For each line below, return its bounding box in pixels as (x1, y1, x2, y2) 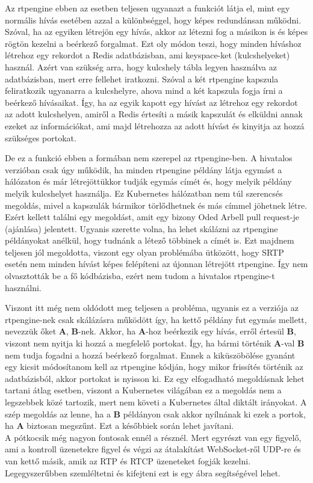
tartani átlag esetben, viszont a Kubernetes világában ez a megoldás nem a (5, 384, 282, 396)
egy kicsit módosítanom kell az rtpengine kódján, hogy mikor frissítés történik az (5, 360, 303, 373)
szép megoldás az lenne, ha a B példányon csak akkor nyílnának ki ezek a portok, (5, 407, 306, 420)
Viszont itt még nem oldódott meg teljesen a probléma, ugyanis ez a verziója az (5, 301, 299, 314)
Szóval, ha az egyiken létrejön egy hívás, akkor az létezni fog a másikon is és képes (5, 25, 308, 38)
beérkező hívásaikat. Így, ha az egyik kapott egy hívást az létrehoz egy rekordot (5, 96, 298, 108)
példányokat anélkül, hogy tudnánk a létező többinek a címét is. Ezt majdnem (5, 234, 294, 247)
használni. (5, 281, 42, 294)
